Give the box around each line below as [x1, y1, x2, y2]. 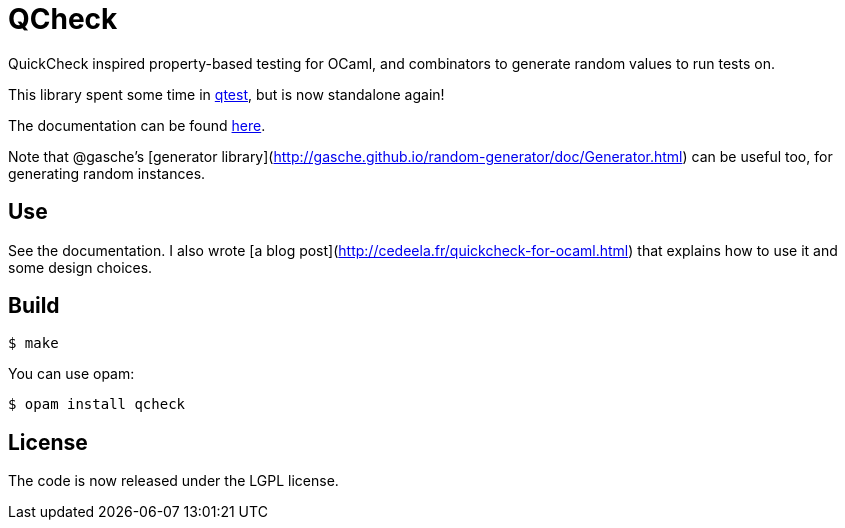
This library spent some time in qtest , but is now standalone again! [8, 85, 445, 103]
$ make [8, 335, 59, 352]
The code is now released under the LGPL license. [8, 472, 339, 490]
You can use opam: [8, 365, 135, 383]
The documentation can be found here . [8, 116, 266, 134]
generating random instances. [8, 164, 206, 182]
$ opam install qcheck [8, 396, 186, 413]
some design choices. [8, 258, 153, 276]
